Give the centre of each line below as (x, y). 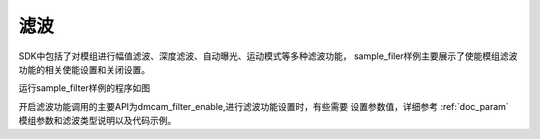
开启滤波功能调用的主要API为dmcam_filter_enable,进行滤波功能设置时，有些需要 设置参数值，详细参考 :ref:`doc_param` (263, 106)
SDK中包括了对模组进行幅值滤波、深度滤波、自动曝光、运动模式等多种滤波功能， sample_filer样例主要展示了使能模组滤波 (268, 56)
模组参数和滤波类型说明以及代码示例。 (97, 121)
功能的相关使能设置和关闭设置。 (84, 69)
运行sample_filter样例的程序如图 (84, 88)
